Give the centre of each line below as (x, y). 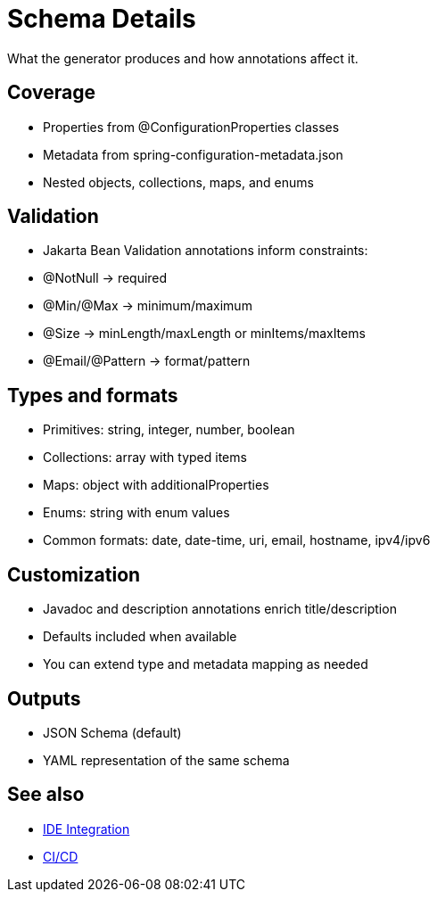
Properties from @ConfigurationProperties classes (191, 127)
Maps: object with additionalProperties (156, 485)
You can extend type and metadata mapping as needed (206, 664)
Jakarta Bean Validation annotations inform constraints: (206, 251)
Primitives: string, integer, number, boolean (169, 430)
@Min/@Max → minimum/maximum (148, 306)
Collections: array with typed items (145, 458)
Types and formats (93, 395)
